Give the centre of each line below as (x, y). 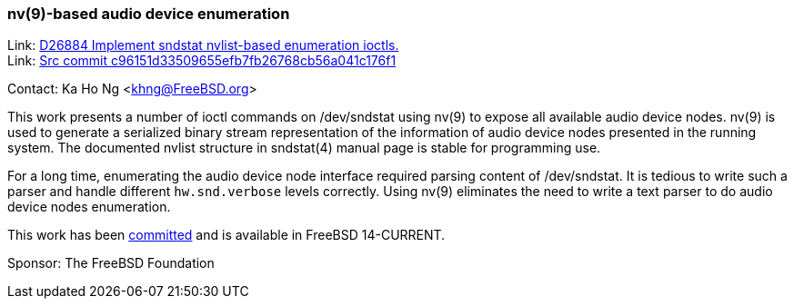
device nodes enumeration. (89, 207)
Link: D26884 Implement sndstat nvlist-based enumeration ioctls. (203, 45)
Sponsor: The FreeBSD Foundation (111, 263)
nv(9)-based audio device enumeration (149, 14)
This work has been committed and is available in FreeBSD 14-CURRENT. (226, 235)
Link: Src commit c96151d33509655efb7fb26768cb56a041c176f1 (202, 61)
